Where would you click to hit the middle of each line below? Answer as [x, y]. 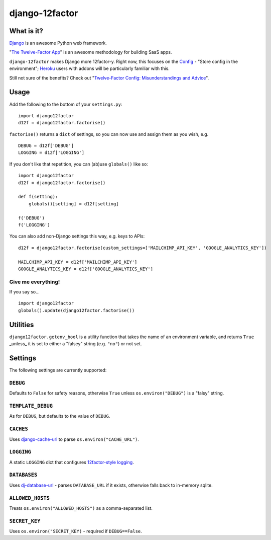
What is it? [26, 31]
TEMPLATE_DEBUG [31, 406]
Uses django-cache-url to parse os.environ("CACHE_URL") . [74, 439]
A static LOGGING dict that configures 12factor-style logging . [72, 462]
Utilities [22, 325]
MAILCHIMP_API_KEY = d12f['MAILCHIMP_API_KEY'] [78, 262]
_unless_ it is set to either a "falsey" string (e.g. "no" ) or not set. [76, 344]
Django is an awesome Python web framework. [58, 43]
